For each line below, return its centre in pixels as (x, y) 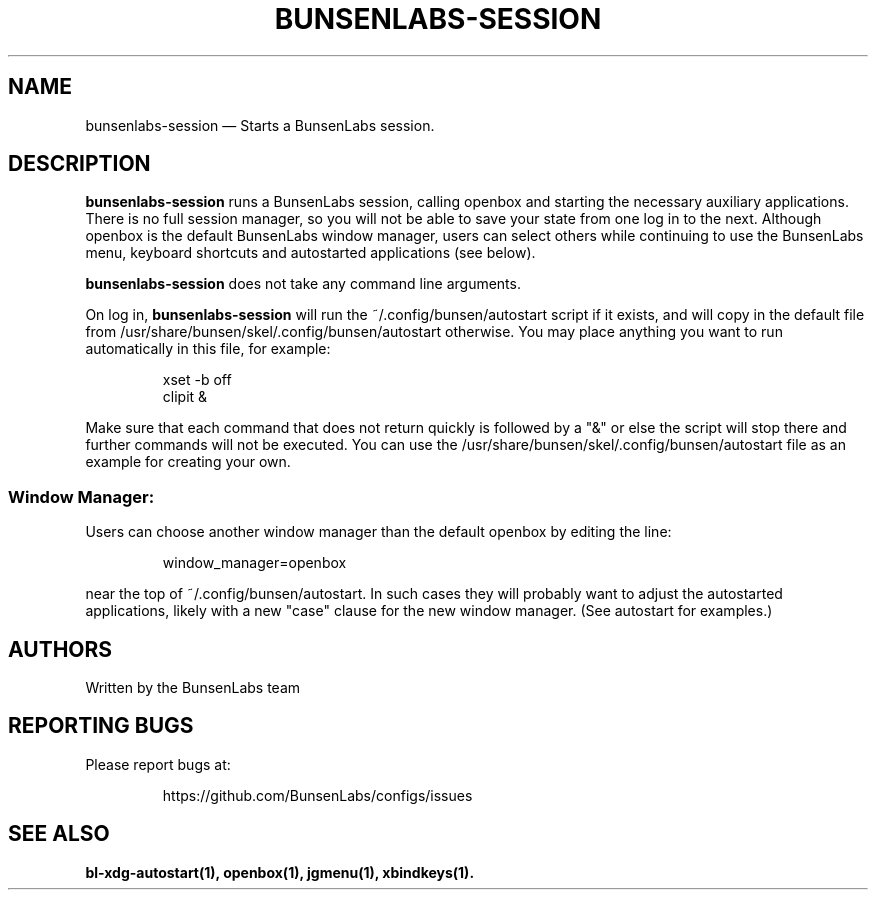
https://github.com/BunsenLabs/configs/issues (317, 795)
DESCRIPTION (79, 164)
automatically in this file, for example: (208, 349)
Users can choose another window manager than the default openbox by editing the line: (378, 532)
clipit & (185, 397)
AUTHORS (60, 649)
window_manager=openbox (254, 563)
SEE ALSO (59, 834)
